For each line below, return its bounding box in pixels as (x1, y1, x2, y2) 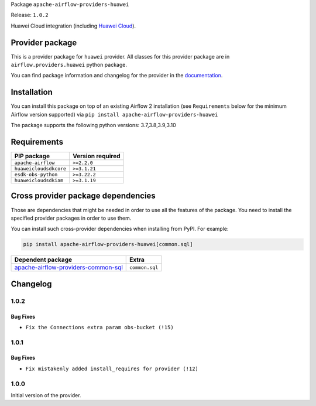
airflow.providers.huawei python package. (11, 62, 127, 69)
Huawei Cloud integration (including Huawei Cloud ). (11, 22, 136, 29)
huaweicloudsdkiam (14, 178, 64, 184)
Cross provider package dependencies (11, 191, 156, 201)
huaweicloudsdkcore (14, 166, 67, 172)
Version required (73, 152, 121, 161)
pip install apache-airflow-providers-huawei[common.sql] (23, 241, 193, 248)
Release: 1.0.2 (11, 12, 49, 19)
